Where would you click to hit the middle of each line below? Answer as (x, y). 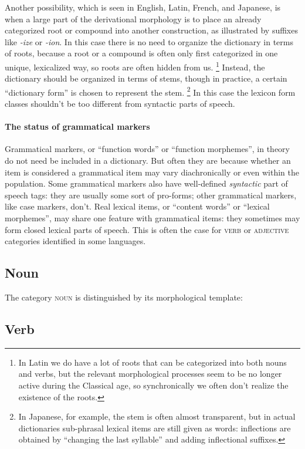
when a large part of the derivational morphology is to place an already (133, 18)
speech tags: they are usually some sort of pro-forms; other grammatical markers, (151, 195)
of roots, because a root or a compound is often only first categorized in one (141, 53)
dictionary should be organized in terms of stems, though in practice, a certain (146, 78)
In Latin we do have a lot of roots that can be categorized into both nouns (152, 362)
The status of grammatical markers (77, 126)
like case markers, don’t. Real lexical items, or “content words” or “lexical (137, 206)
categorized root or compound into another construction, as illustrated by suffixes (151, 30)
